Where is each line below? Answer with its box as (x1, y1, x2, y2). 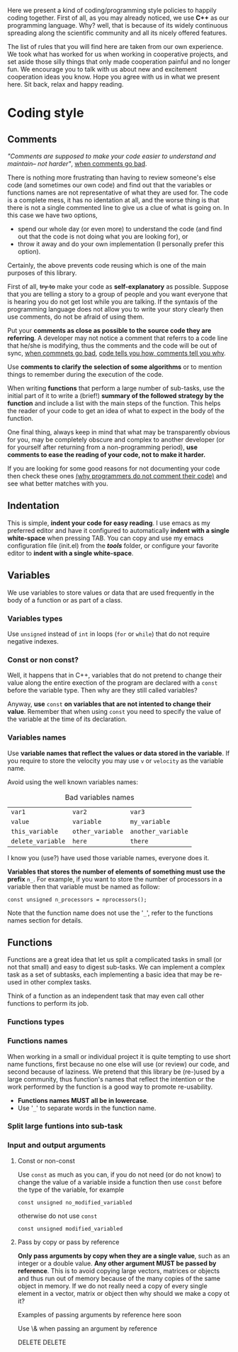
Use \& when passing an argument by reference (17, 1324, 158, 1333)
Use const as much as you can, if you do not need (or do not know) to (17, 1170, 222, 1179)
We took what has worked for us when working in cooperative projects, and (7, 50, 228, 58)
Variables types (7, 613, 63, 623)
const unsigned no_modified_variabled (17, 1199, 132, 1206)
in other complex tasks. (23, 978, 92, 986)
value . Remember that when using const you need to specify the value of (7, 708, 222, 716)
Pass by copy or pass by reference (17, 1238, 120, 1246)
